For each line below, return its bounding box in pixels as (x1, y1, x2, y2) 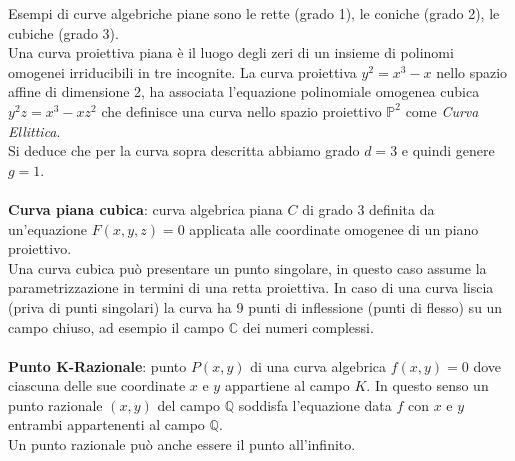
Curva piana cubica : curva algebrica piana (8, 198, 283, 219)
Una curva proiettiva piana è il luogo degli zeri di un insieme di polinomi (8, 42, 454, 63)
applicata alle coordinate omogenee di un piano (189, 218, 479, 239)
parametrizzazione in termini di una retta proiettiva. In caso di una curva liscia (8, 277, 494, 298)
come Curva (405, 100, 479, 121)
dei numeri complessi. (242, 316, 374, 337)
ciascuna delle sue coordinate (8, 375, 186, 396)
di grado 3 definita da (302, 198, 435, 219)
